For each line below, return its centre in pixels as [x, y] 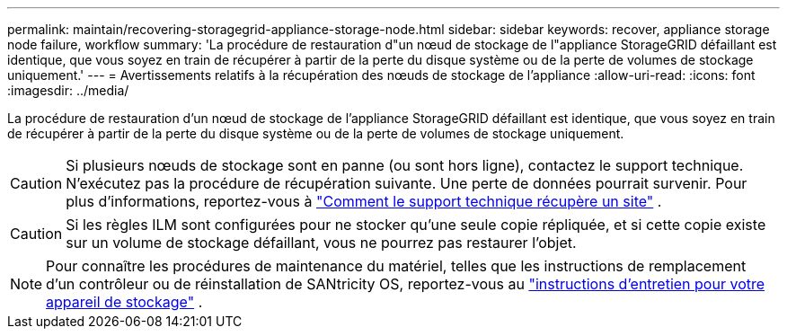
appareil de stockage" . [124, 302]
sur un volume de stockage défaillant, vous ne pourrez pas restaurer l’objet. [321, 243]
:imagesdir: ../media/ [68, 90]
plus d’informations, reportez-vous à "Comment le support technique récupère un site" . [364, 201]
